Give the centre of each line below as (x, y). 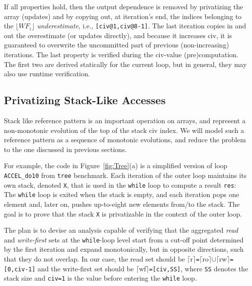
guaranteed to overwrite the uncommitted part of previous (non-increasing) (116, 45)
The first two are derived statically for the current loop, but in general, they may (126, 64)
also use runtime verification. (47, 74)
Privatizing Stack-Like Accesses (85, 100)
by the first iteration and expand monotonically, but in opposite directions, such (124, 249)
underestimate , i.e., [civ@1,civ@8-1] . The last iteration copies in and (141, 26)
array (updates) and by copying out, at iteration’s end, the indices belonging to (123, 16)
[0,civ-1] (20, 269)
